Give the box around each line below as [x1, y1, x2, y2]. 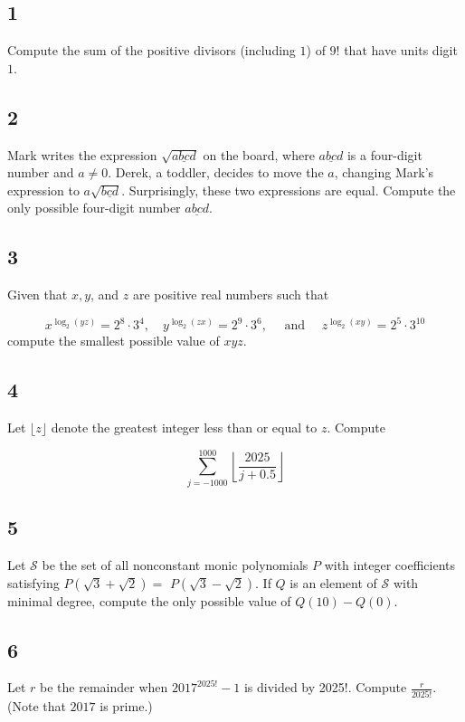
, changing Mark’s [334, 163, 434, 182]
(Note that [7, 696, 66, 715]
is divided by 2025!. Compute [243, 678, 407, 697]
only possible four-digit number [7, 198, 181, 217]
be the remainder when [40, 678, 168, 697]
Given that [7, 285, 68, 304]
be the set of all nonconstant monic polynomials [42, 555, 308, 574]
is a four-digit [346, 145, 422, 164]
